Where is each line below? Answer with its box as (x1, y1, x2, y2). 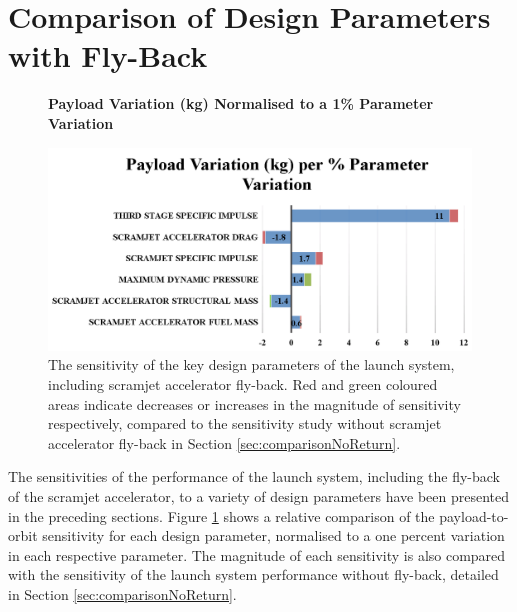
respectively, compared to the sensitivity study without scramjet (48, 413, 442, 434)
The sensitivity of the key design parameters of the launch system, (48, 354, 455, 375)
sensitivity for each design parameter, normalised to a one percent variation (42, 525, 505, 546)
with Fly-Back (8, 35, 208, 76)
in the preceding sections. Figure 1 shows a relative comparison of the (8, 505, 435, 526)
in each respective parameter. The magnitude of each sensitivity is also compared (8, 544, 506, 565)
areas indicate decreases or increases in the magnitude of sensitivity (48, 393, 461, 414)
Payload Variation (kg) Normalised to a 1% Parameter (48, 93, 434, 114)
